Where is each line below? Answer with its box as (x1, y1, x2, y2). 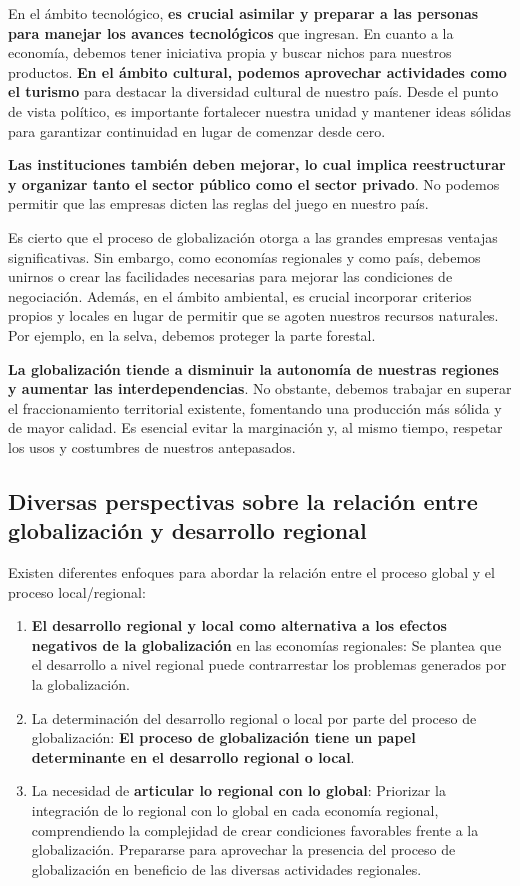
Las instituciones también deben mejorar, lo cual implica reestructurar (8, 154, 506, 175)
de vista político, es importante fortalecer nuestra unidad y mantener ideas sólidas (8, 100, 512, 121)
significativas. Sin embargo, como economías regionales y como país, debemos (8, 246, 481, 267)
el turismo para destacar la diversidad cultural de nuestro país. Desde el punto (8, 81, 499, 102)
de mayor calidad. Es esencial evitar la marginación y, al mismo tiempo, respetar (8, 417, 503, 438)
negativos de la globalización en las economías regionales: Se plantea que (31, 634, 502, 655)
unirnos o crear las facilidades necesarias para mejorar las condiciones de (8, 266, 453, 287)
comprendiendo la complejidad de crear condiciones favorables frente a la (31, 819, 479, 840)
